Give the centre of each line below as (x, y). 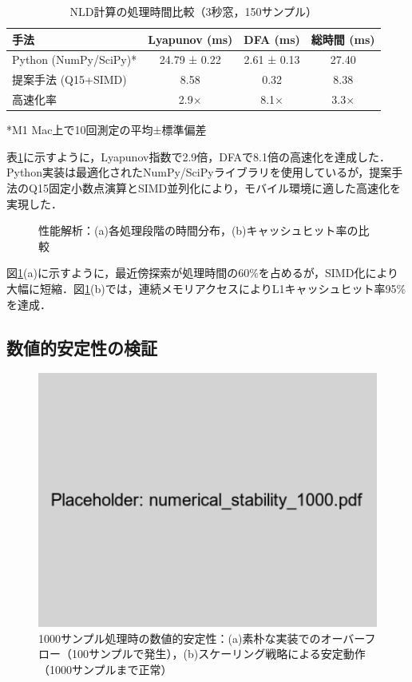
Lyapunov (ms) (190, 39)
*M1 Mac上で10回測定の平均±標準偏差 (107, 130)
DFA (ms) (272, 39)
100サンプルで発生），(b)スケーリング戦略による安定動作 (218, 654)
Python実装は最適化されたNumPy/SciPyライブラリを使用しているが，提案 (199, 172)
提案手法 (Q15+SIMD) (69, 79)
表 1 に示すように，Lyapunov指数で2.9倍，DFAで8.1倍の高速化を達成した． (198, 156)
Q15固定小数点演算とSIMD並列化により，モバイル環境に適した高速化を (215, 188)
